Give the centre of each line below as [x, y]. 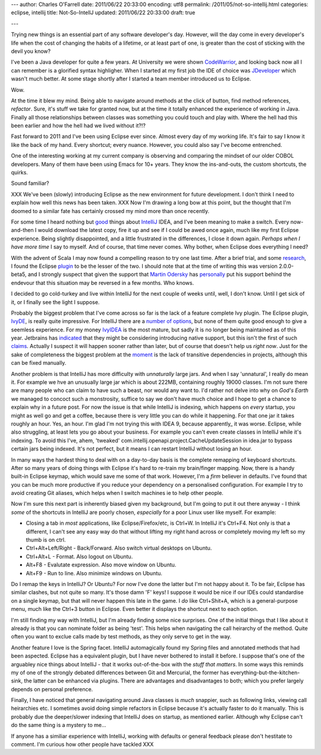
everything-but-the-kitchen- [265, 672]
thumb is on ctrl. [46, 540]
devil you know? [31, 51]
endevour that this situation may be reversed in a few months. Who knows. [103, 283]
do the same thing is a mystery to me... [59, 725]
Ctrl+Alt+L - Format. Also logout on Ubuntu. [79, 556]
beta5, [19, 274]
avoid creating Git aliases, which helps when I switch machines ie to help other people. [117, 493]
